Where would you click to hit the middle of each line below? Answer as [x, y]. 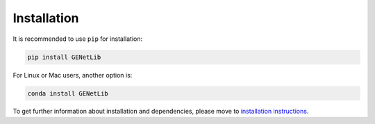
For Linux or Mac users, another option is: [73, 75]
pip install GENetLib [64, 57]
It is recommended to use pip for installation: [78, 39]
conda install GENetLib [68, 93]
